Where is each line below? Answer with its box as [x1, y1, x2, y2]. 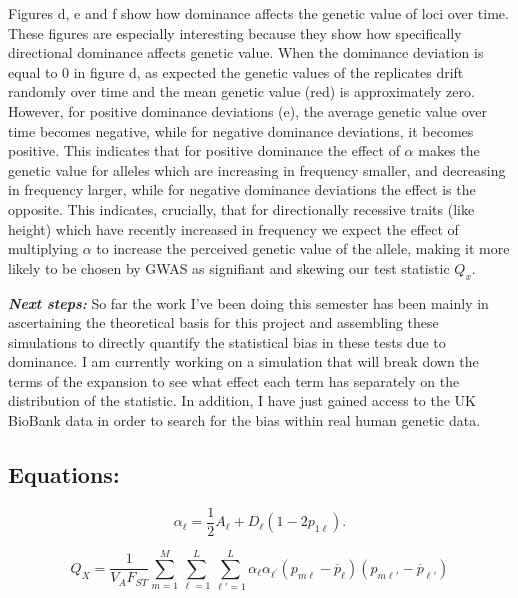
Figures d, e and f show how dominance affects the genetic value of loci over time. [8, 3, 509, 23]
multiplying [8, 238, 79, 259]
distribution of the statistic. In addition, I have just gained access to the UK [8, 390, 476, 411]
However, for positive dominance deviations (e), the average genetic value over [8, 100, 487, 121]
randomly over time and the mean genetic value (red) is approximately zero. [8, 81, 475, 102]
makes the [418, 140, 480, 161]
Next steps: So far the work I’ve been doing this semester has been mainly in [8, 292, 489, 313]
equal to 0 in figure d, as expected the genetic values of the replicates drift [8, 61, 464, 82]
